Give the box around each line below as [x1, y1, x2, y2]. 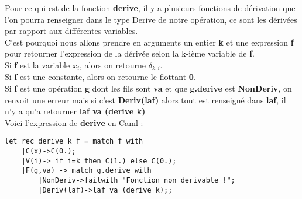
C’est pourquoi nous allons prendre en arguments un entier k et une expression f [5, 36, 294, 48]
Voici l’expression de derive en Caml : [5, 116, 143, 128]
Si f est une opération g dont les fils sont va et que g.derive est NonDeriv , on [5, 82, 292, 95]
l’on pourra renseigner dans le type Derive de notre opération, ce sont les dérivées [5, 13, 297, 25]
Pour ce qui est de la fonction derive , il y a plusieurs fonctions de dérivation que [5, 2, 296, 13]
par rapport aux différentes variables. [5, 25, 138, 37]
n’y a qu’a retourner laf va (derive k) [5, 105, 146, 117]
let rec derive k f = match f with [5, 137, 143, 146]
